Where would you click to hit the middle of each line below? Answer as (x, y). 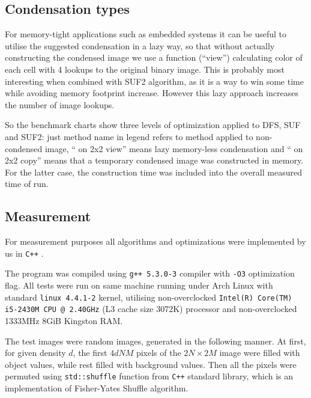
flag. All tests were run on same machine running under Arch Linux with (139, 285)
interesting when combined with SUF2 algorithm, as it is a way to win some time (154, 81)
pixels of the (159, 353)
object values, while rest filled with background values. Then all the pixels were (151, 364)
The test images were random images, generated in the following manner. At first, (155, 341)
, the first (90, 353)
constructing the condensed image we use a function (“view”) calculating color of (154, 57)
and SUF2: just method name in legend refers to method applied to (129, 136)
